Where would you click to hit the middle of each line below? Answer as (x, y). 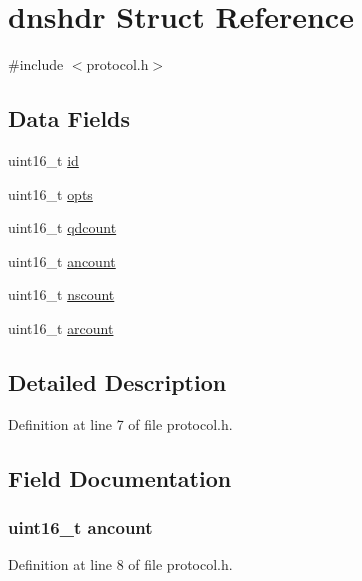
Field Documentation (120, 477)
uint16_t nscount (61, 294)
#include (36, 64)
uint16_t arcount (61, 327)
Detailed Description (117, 381)
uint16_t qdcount (62, 227)
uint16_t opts (50, 193)
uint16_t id (43, 159)
